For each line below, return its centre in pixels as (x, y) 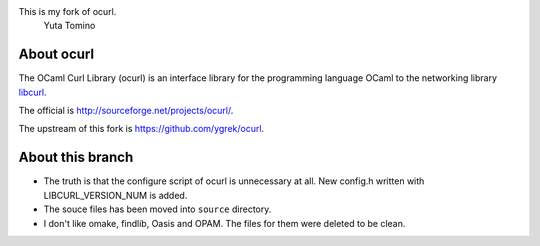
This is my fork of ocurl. (67, 11)
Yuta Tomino (69, 26)
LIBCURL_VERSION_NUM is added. (115, 195)
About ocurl (56, 54)
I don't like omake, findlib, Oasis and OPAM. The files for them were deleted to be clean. (224, 223)
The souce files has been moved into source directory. (157, 209)
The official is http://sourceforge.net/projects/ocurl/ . (126, 111)
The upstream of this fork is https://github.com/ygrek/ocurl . (141, 129)
